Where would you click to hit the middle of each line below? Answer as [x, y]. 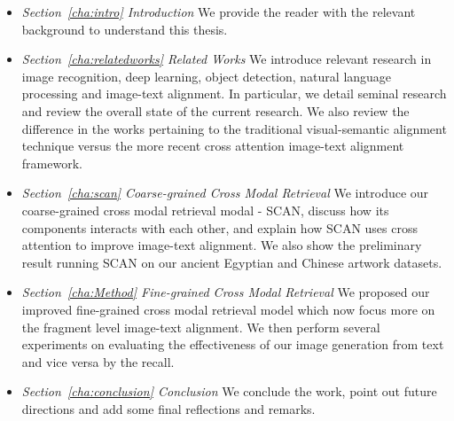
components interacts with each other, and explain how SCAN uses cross [220, 227]
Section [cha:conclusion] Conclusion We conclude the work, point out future [229, 391]
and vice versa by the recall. [98, 361]
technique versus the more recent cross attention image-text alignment [213, 146]
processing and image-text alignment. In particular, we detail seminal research [234, 94]
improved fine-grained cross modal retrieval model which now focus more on [228, 309]
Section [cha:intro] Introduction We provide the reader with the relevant [219, 12]
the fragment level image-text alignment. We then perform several [201, 327]
